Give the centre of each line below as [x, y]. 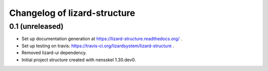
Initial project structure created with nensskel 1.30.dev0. [79, 60]
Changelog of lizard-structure [72, 13]
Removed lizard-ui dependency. [54, 53]
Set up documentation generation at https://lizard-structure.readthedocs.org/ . [102, 39]
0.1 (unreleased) [36, 26]
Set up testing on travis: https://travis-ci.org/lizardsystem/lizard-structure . [98, 46]
